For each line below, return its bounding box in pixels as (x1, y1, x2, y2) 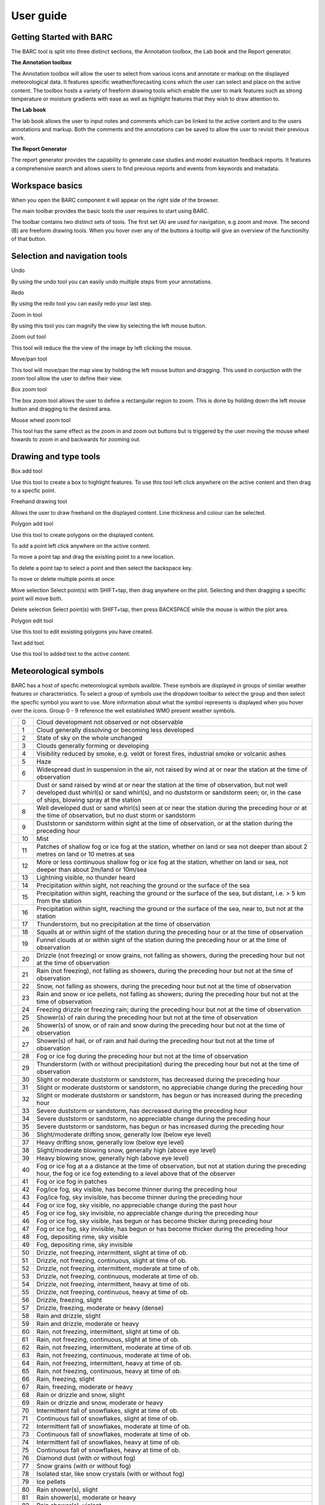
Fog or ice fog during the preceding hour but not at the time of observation (36, 1052, 249, 1061)
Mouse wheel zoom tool (11, 416, 71, 424)
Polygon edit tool (11, 617, 54, 624)
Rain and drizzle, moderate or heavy (36, 1320, 140, 1328)
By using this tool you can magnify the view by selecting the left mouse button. (11, 322, 207, 329)
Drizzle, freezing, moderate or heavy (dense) (36, 1304, 164, 1312)
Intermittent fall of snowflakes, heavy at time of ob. (36, 1438, 181, 1447)
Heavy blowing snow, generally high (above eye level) (36, 1154, 189, 1162)
